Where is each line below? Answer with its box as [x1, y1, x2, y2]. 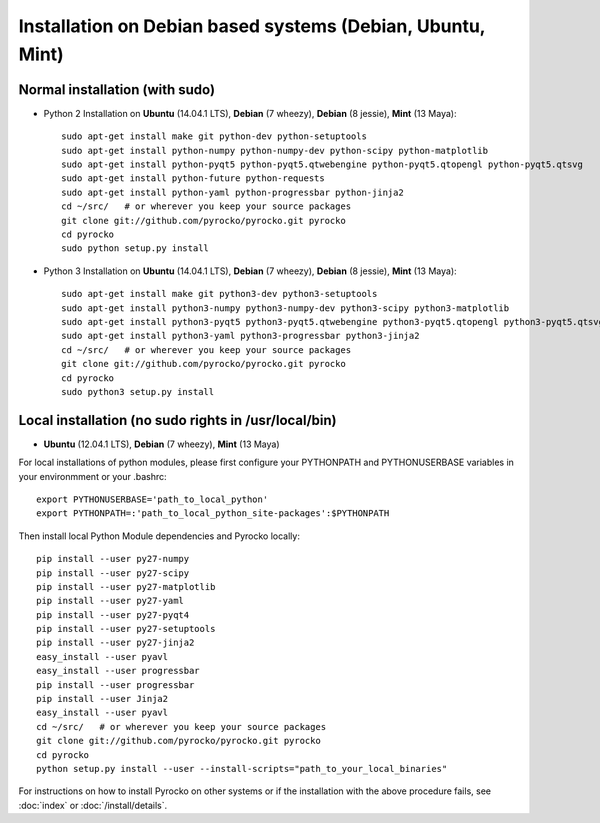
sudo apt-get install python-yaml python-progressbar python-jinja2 [61, 186, 404, 198]
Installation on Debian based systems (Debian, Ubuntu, [18, 15, 486, 37]
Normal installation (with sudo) [18, 81, 215, 98]
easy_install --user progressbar [36, 665, 200, 677]
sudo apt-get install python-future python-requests [61, 173, 325, 184]
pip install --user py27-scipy [36, 567, 190, 579]
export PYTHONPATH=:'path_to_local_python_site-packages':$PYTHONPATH [36, 508, 390, 519]
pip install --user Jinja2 [36, 693, 169, 705]
